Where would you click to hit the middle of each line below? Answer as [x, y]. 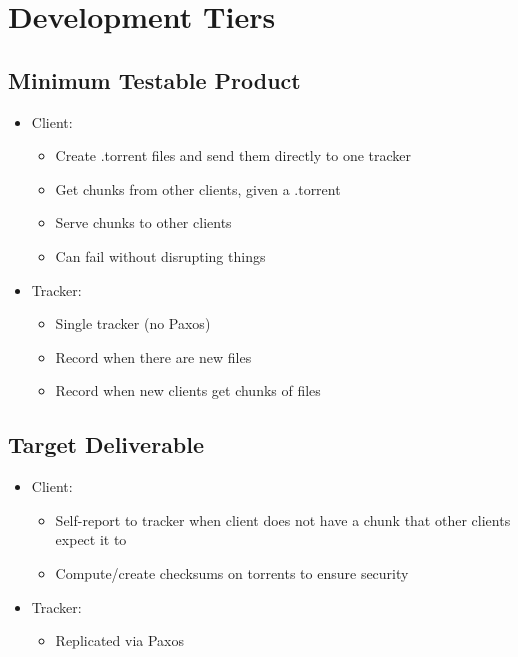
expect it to [91, 539]
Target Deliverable [106, 444]
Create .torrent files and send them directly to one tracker [233, 155]
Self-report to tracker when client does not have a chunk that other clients [283, 519]
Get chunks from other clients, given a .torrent [198, 188]
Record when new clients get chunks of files [188, 390]
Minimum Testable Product [154, 79]
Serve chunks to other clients [143, 222]
